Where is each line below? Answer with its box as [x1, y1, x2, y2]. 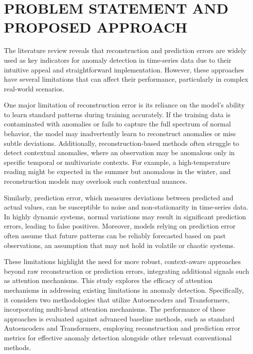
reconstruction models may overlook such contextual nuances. [4, 176, 187, 186]
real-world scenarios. [4, 83, 65, 93]
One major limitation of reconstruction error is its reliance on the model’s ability [4, 100, 245, 110]
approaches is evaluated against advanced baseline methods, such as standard [4, 313, 235, 323]
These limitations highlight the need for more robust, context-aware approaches [4, 256, 241, 266]
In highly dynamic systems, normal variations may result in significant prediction [4, 211, 246, 221]
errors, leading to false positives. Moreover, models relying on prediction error [4, 221, 236, 231]
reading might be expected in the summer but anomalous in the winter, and [4, 166, 231, 177]
